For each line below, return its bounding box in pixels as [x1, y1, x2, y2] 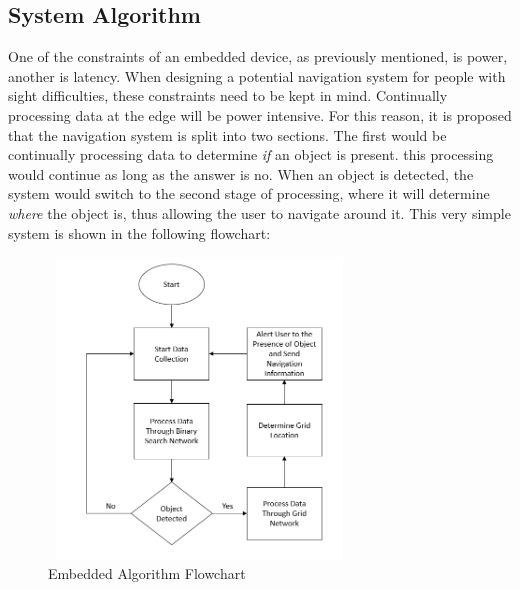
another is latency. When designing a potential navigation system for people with [8, 65, 506, 86]
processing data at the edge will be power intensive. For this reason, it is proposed [8, 104, 512, 125]
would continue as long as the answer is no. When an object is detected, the [8, 163, 474, 184]
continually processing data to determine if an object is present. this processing [8, 144, 494, 165]
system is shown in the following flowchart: [8, 222, 271, 243]
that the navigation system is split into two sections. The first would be [8, 124, 447, 145]
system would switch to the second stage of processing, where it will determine [8, 183, 490, 204]
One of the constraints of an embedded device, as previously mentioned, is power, [8, 46, 508, 67]
